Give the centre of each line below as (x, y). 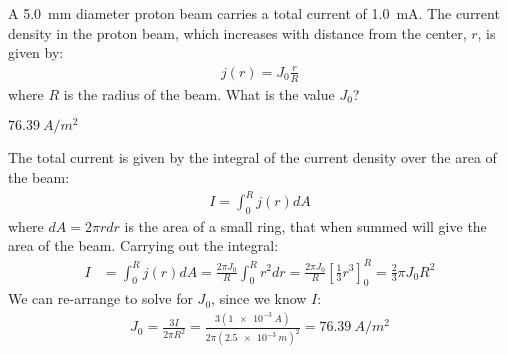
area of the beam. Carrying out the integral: (143, 245)
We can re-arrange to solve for (100, 298)
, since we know (259, 298)
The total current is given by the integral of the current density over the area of (252, 157)
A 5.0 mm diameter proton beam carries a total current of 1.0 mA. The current (254, 13)
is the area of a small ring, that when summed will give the (305, 225)
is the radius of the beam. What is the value (199, 93)
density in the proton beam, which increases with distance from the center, (237, 32)
